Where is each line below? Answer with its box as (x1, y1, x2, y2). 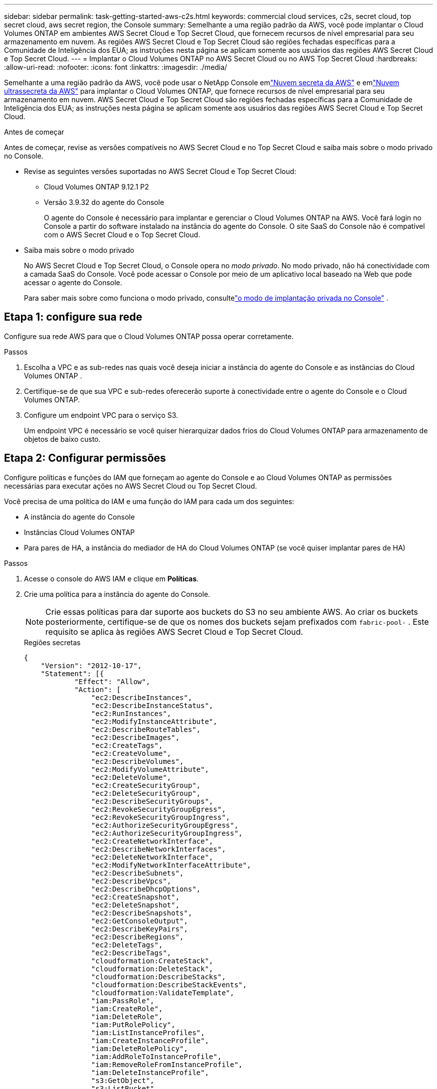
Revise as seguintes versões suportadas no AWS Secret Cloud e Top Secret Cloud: (24, 167, 296, 176)
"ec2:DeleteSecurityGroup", (91, 789, 201, 797)
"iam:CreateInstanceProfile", (91, 1036, 209, 1045)
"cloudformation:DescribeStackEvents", (91, 980, 247, 989)
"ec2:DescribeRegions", (91, 932, 184, 941)
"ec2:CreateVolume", (91, 749, 172, 757)
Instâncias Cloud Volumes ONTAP (24, 528, 135, 537)
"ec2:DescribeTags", (91, 948, 172, 957)
